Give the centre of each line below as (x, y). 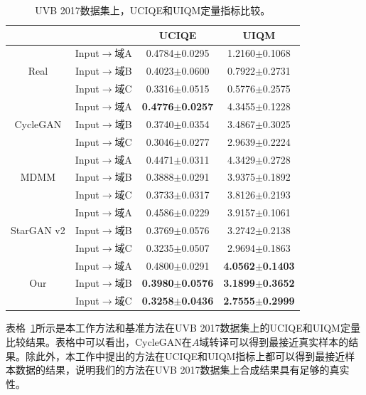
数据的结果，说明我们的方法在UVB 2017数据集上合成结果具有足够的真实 (182, 370)
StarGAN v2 (38, 230)
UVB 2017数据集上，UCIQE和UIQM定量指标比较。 (153, 10)
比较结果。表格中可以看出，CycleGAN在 (99, 341)
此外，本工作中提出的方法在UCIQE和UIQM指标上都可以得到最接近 (190, 355)
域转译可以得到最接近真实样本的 (274, 341)
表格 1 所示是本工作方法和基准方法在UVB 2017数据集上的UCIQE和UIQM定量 (183, 328)
